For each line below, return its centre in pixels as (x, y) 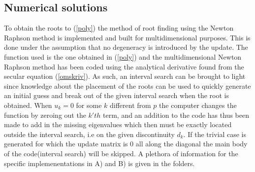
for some (89, 105)
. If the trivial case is (215, 134)
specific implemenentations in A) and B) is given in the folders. (99, 163)
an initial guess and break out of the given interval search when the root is (117, 95)
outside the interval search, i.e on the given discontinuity (89, 134)
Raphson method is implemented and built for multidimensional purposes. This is (127, 37)
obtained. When (28, 105)
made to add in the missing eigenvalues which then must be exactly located (118, 124)
